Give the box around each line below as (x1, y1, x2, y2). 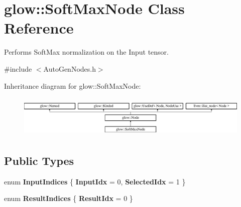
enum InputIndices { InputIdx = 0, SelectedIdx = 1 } (4, 176, 186, 186)
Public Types (4, 152, 74, 168)
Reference (4, 18, 74, 38)
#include (4, 63, 32, 74)
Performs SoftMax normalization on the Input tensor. (4, 47, 169, 57)
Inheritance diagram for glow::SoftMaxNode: (4, 80, 141, 91)
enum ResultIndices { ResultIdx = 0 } (4, 193, 133, 203)
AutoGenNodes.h (43, 63, 96, 74)
